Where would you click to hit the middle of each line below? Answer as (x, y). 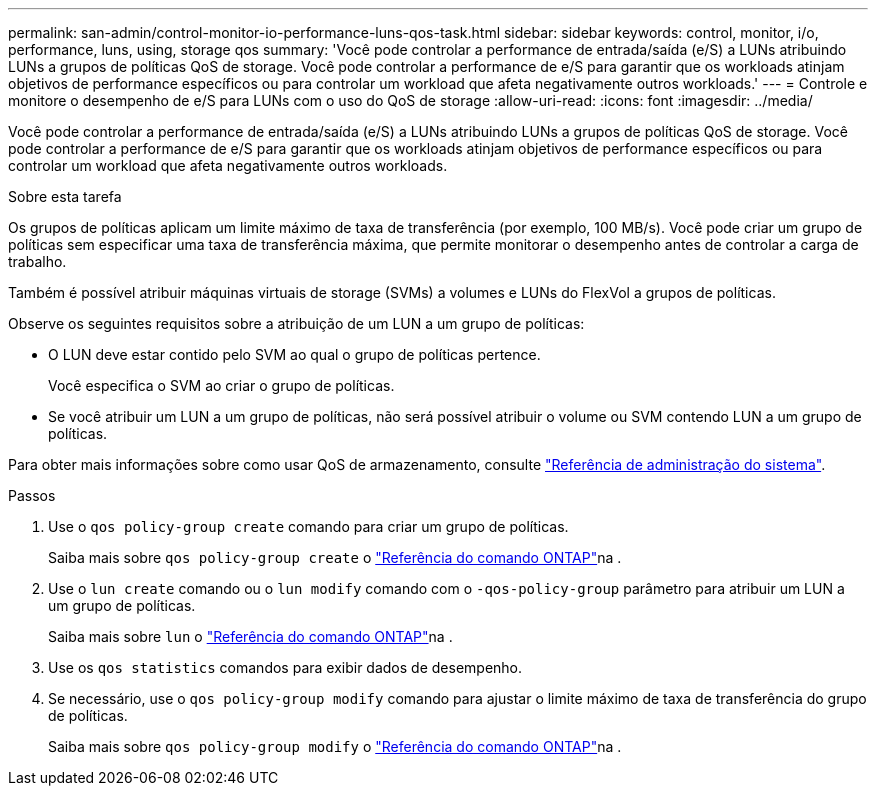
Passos (32, 495)
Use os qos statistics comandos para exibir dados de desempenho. (285, 667)
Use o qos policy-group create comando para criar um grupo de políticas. (308, 526)
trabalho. (37, 261)
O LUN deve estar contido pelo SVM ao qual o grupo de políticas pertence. (294, 354)
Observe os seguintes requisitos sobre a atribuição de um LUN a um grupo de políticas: (296, 323)
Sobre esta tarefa (65, 196)
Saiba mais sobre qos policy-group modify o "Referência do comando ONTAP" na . (335, 746)
